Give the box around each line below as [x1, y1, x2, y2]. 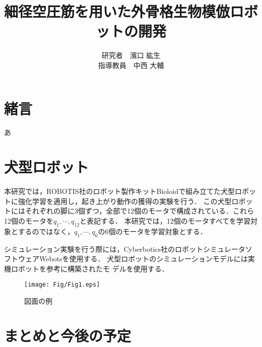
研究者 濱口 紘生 [101, 50, 161, 60]
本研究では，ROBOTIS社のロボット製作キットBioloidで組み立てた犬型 [4, 186, 235, 196]
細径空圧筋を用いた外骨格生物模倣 [4, 1, 230, 22]
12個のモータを [4, 215, 53, 226]
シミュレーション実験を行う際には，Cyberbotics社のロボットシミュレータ [4, 243, 245, 254]
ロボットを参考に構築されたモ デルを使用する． [11, 263, 169, 273]
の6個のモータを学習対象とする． [98, 226, 207, 236]
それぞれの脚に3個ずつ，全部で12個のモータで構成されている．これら [25, 205, 254, 216]
